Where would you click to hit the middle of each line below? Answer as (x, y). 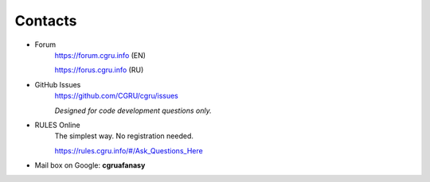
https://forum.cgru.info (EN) (100, 55)
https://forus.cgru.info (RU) (99, 70)
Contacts (46, 21)
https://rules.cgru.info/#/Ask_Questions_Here (129, 150)
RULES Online (57, 125)
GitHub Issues (58, 84)
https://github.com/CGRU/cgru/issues (117, 96)
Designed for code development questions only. (133, 110)
